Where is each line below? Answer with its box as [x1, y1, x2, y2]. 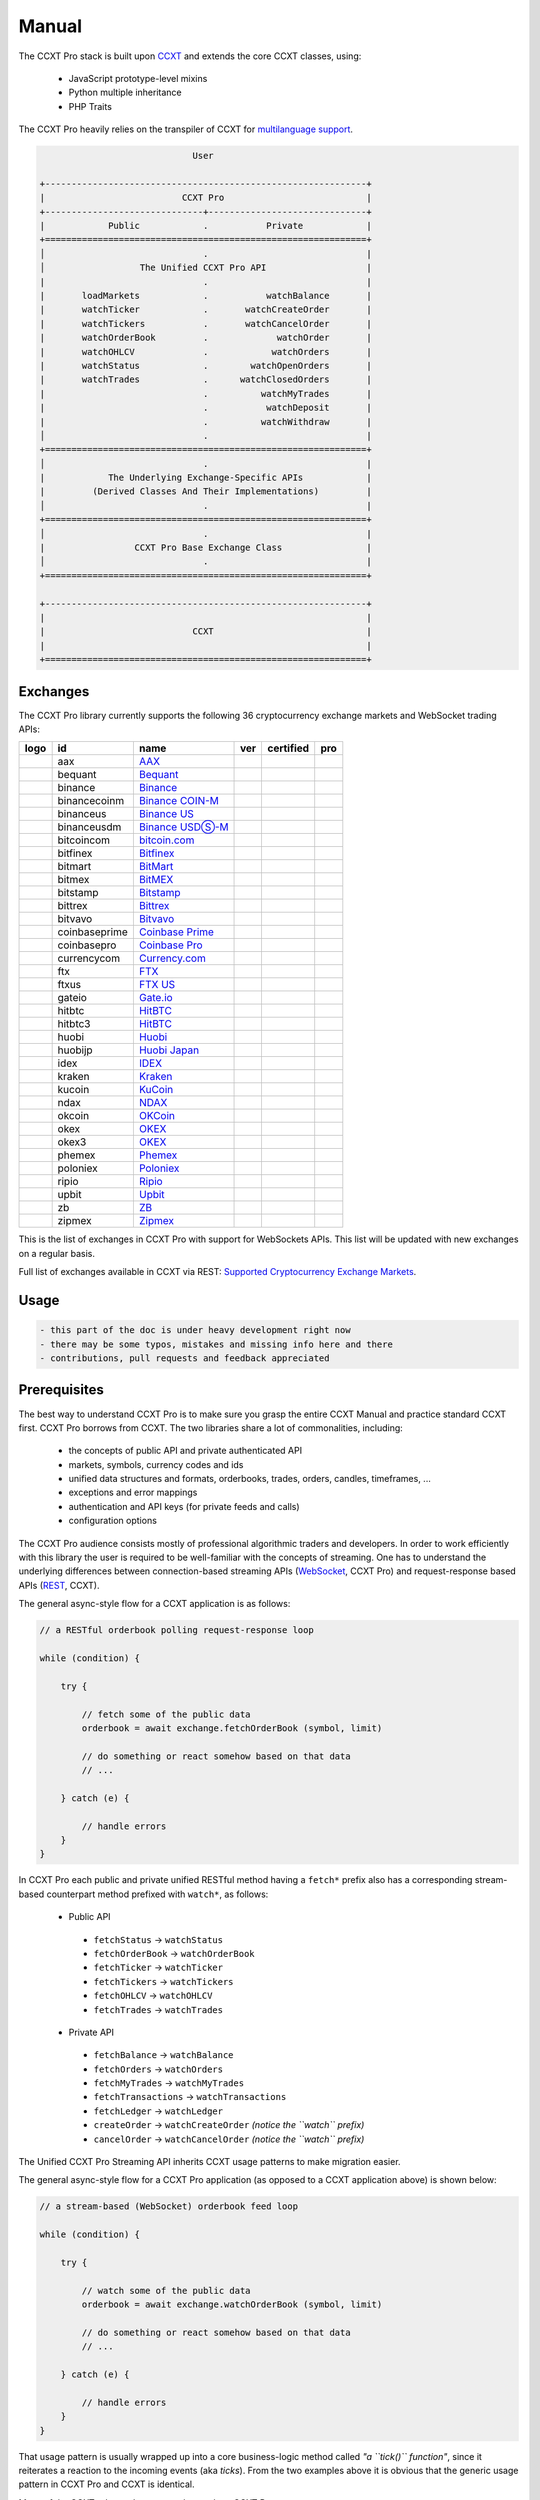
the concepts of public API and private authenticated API [68, 1445, 303, 1457]
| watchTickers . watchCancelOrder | [39, 318, 372, 329]
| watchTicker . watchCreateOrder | [39, 304, 372, 315]
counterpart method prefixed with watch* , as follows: [46, 1888, 269, 1900]
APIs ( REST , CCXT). [18, 1579, 100, 1591]
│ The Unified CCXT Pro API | [39, 262, 372, 274]
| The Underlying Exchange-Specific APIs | [39, 472, 372, 484]
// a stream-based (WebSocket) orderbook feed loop [39, 2201, 299, 2212]
